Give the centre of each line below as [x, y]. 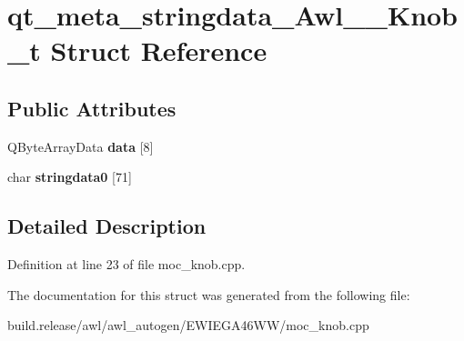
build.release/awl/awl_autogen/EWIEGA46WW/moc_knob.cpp [188, 325]
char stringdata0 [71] [70, 177]
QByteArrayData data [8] [81, 146]
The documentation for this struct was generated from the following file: [209, 294]
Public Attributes [92, 108]
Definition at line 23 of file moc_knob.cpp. [126, 264]
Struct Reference [159, 50]
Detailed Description [107, 226]
